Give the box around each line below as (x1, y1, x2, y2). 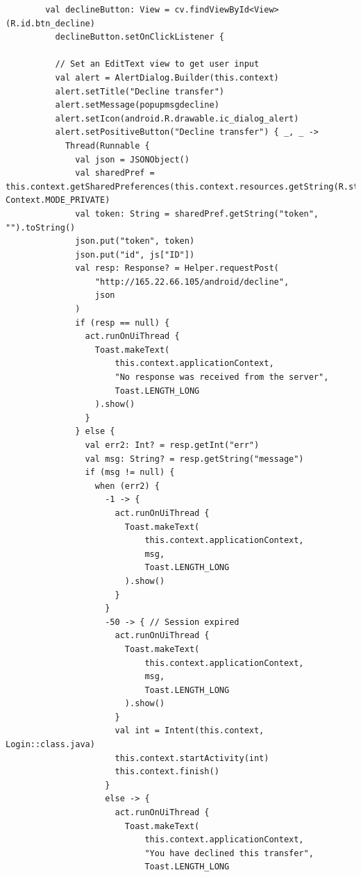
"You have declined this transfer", (144, 848, 314, 858)
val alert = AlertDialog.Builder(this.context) (55, 72, 279, 83)
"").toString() (6, 222, 76, 233)
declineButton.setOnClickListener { (55, 32, 224, 42)
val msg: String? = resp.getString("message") (85, 453, 304, 464)
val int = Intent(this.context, (115, 726, 265, 736)
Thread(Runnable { (65, 140, 150, 151)
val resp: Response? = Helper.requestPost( (75, 263, 279, 274)
